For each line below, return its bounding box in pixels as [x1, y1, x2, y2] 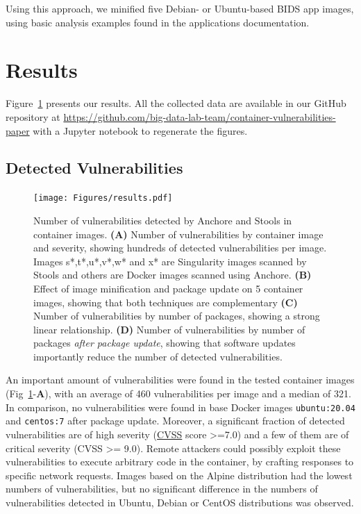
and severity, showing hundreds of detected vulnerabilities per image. [33, 240, 327, 255]
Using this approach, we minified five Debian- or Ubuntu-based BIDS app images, [6, 1, 354, 15]
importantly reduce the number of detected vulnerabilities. [33, 349, 283, 363]
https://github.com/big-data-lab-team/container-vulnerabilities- [63, 109, 336, 124]
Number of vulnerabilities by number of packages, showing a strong [33, 308, 320, 323]
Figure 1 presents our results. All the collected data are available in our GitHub [6, 96, 346, 110]
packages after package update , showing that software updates [33, 335, 296, 350]
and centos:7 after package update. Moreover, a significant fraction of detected [6, 413, 345, 428]
